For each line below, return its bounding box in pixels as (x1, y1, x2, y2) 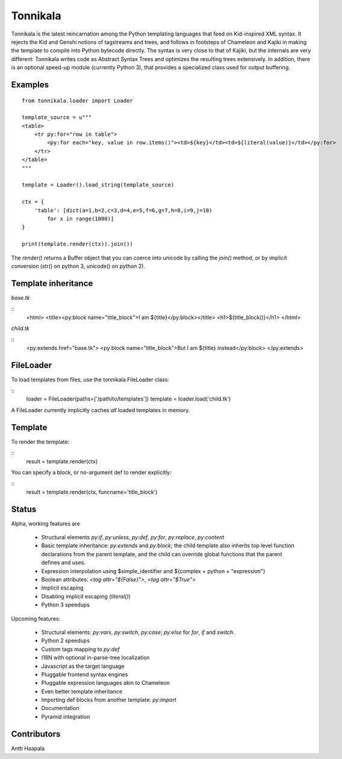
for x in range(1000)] (47, 215, 114, 222)
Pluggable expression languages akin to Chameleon (41, 679, 170, 687)
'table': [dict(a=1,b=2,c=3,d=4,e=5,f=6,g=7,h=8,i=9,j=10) (34, 207, 213, 214)
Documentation (41, 705, 79, 712)
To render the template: (11, 438, 69, 445)
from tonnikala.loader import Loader (22, 97, 134, 104)
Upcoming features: (11, 615, 61, 622)
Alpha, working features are (11, 519, 81, 527)
